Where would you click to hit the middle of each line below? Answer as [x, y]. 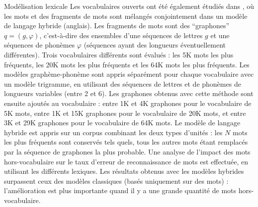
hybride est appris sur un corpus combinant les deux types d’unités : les [113, 132]
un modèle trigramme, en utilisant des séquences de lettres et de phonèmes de [123, 83]
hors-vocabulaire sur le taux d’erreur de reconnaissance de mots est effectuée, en [126, 161]
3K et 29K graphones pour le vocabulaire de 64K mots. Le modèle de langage [122, 123]
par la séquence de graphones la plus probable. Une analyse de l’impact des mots [127, 151]
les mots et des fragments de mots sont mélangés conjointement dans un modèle [126, 16]
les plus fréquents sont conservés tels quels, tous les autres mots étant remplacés [126, 142]
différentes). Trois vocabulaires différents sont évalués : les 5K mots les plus [119, 54]
